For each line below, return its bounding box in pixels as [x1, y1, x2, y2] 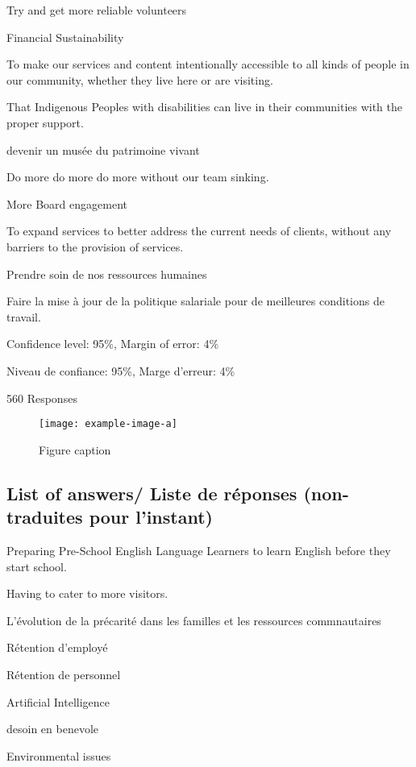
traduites [6, 504, 83, 529]
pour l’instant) [89, 504, 213, 529]
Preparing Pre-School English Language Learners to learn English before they [6, 541, 391, 558]
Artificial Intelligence [6, 693, 110, 710]
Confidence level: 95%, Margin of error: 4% [6, 335, 219, 352]
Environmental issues [6, 747, 111, 764]
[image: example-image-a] [39, 418, 177, 430]
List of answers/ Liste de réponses [6, 480, 297, 505]
